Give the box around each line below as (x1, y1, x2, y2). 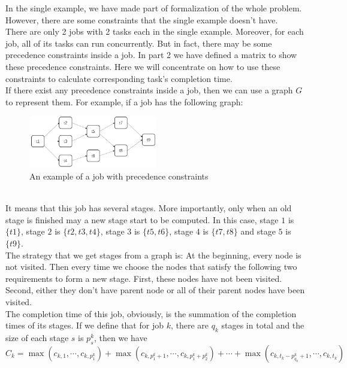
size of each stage (5, 331, 69, 343)
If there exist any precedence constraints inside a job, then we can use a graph (5, 84, 293, 96)
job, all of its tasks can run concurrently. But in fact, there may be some (5, 37, 272, 49)
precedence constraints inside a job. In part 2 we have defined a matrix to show (5, 48, 297, 61)
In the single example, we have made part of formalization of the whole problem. (5, 2, 302, 14)
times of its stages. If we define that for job (5, 319, 164, 331)
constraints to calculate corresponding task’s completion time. (5, 72, 233, 84)
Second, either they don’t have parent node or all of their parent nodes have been (5, 284, 305, 296)
